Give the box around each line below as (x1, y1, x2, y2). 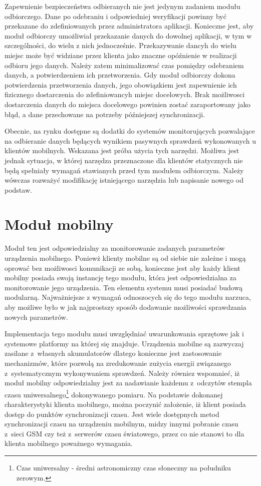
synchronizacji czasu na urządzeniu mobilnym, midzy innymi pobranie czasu (5, 418, 238, 429)
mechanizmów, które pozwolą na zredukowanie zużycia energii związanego (5, 357, 231, 368)
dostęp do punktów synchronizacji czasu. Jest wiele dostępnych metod (5, 408, 219, 419)
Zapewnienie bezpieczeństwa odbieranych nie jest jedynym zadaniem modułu (5, 1, 240, 11)
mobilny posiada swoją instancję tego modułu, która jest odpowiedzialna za (5, 272, 236, 283)
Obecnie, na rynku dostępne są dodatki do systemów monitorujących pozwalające (5, 126, 255, 136)
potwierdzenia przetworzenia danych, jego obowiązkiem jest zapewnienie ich (5, 79, 237, 90)
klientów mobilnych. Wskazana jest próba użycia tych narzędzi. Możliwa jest (5, 145, 239, 156)
